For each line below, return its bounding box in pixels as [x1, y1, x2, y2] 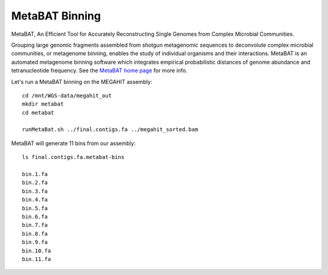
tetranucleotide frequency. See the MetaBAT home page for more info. [11, 67, 188, 74]
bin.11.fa [22, 256, 51, 262]
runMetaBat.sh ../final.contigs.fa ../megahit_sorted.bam [22, 126, 199, 133]
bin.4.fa [22, 196, 48, 203]
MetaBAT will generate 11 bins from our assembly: [11, 140, 136, 147]
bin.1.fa [22, 171, 48, 178]
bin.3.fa [22, 188, 48, 194]
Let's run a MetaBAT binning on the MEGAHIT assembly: [11, 78, 152, 85]
